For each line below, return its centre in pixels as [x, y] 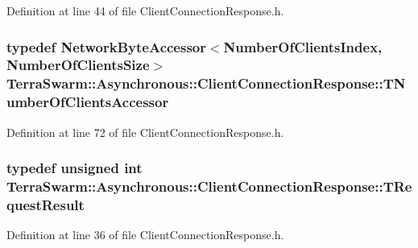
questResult [46, 204]
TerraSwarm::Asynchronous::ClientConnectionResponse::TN [206, 83]
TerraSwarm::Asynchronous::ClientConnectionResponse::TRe [209, 186]
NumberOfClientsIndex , [303, 46]
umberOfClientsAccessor [88, 102]
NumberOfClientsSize [78, 65]
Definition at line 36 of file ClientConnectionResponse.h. [145, 235]
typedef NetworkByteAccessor [106, 46]
